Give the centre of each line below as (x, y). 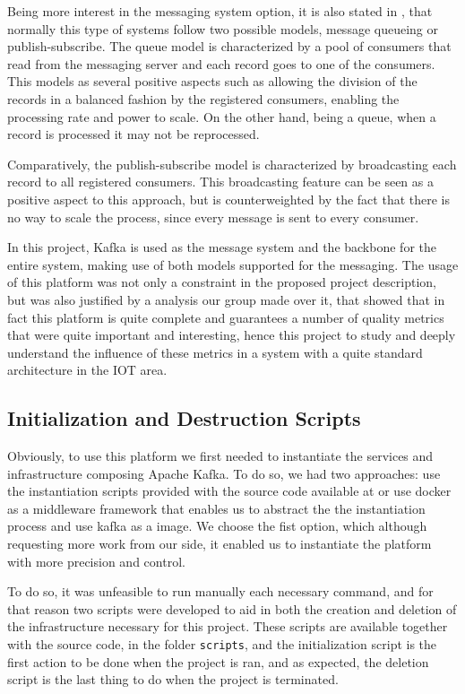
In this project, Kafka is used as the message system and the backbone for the (222, 247)
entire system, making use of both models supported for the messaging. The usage (233, 264)
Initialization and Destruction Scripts (184, 418)
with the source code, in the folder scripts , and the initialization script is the (222, 644)
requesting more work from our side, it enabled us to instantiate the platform (220, 544)
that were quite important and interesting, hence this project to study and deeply (232, 335)
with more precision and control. (96, 561)
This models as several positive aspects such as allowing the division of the (212, 81)
